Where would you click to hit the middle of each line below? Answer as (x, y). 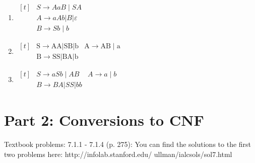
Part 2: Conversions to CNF (104, 120)
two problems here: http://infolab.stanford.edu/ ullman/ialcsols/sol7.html (118, 154)
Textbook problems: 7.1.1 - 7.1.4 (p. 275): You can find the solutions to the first (128, 144)
